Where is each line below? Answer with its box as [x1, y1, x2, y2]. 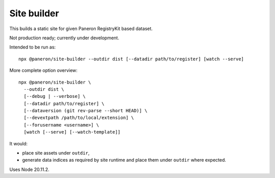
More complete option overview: [9, 67, 78, 73]
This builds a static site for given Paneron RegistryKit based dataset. [9, 26, 153, 32]
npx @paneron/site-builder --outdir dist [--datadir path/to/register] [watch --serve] [18, 56, 244, 62]
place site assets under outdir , [22, 150, 90, 156]
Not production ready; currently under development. [9, 35, 120, 41]
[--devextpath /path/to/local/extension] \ [23, 115, 134, 121]
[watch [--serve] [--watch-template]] [23, 129, 121, 135]
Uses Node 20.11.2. [9, 166, 49, 172]
